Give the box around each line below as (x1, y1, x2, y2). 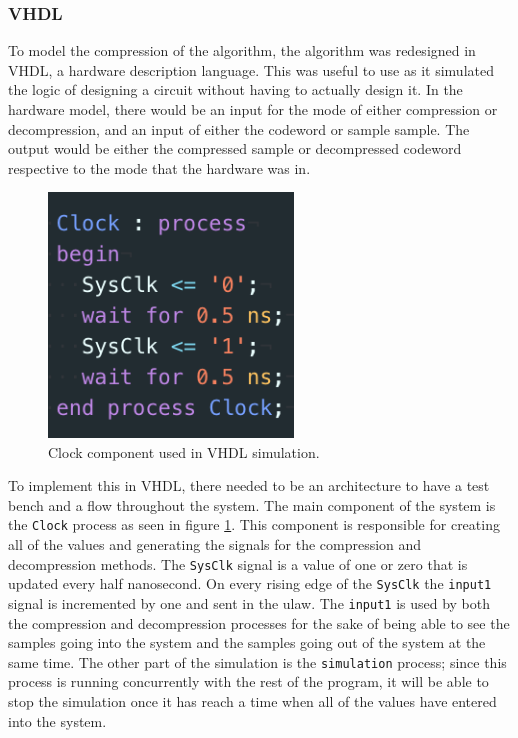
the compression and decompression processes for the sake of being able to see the (8, 612, 510, 633)
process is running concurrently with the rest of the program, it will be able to (8, 671, 489, 692)
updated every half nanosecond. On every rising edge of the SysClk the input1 (8, 573, 492, 594)
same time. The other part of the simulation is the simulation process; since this (8, 651, 507, 672)
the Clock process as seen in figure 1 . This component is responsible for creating (8, 514, 500, 535)
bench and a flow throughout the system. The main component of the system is (8, 494, 496, 515)
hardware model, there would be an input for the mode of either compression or (8, 99, 498, 119)
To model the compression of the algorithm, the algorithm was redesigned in (8, 40, 476, 61)
